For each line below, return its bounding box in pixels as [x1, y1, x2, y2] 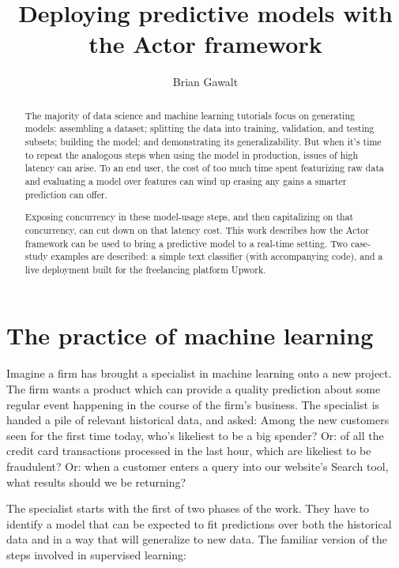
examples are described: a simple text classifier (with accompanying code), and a [51, 250, 383, 263]
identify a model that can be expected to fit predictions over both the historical [6, 515, 392, 532]
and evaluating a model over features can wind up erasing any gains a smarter [24, 174, 347, 187]
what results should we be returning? [6, 473, 186, 490]
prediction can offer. [24, 187, 107, 201]
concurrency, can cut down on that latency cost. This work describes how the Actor [24, 223, 369, 236]
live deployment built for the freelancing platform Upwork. [24, 262, 266, 276]
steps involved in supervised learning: [6, 546, 186, 562]
